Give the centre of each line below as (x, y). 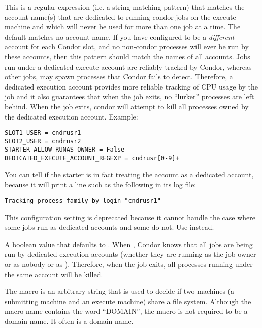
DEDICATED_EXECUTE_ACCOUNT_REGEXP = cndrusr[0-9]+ (92, 158)
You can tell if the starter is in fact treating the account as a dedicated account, (129, 174)
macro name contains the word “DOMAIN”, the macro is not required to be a (126, 311)
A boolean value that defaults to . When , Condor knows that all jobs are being (129, 244)
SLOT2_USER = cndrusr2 (43, 141)
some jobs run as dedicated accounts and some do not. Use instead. (109, 227)
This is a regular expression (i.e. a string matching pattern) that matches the (125, 7)
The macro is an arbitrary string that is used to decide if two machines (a (120, 291)
